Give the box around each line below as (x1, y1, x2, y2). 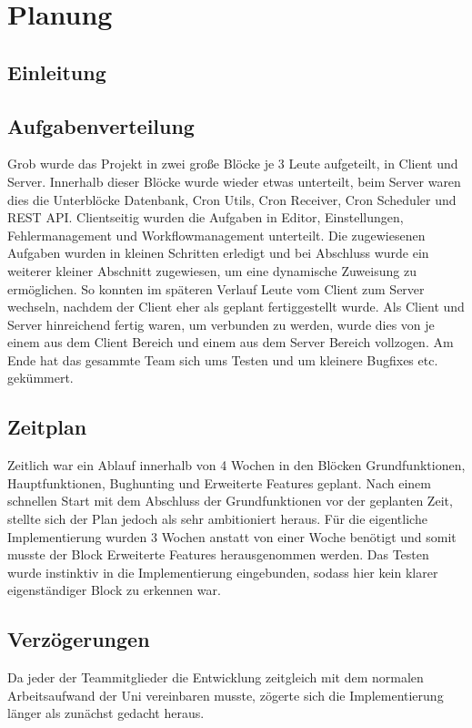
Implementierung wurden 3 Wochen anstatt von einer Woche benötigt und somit (7, 527, 457, 546)
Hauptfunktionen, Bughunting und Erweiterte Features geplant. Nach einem (7, 473, 431, 492)
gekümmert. (7, 368, 74, 387)
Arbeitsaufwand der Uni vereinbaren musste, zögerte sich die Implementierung (7, 685, 444, 704)
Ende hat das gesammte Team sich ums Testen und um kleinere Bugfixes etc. (7, 350, 438, 369)
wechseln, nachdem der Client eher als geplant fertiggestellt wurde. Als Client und (7, 297, 465, 316)
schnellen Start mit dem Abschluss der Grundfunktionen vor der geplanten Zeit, (7, 491, 453, 510)
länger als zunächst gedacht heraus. (7, 703, 205, 723)
